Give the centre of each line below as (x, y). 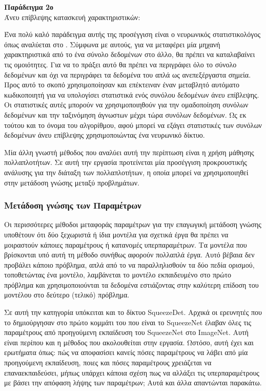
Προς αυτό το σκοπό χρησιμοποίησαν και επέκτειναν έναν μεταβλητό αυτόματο (122, 85)
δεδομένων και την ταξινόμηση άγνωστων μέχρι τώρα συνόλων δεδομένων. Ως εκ (125, 114)
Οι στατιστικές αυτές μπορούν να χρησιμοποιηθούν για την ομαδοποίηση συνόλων (126, 105)
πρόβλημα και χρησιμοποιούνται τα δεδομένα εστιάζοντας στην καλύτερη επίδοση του (131, 284)
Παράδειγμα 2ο (29, 7)
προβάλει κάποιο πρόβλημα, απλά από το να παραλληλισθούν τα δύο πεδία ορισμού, (129, 264)
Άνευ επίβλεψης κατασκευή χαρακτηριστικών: (72, 17)
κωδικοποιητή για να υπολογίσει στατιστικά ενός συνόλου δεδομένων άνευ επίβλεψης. (132, 94)
